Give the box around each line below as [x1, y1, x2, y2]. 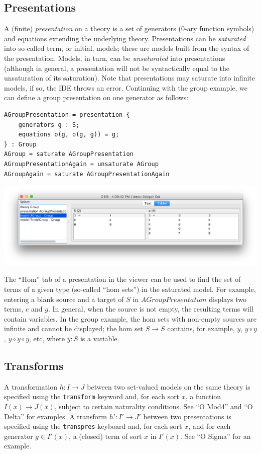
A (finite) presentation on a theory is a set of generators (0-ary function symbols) [4, 23, 254, 34]
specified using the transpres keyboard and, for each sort [4, 421, 182, 431]
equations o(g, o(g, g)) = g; [18, 131, 119, 138]
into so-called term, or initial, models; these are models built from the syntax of [4, 43, 249, 53]
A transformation [4, 381, 57, 392]
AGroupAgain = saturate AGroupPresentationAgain [4, 170, 170, 178]
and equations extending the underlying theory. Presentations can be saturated [4, 33, 246, 43]
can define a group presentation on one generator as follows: [4, 92, 189, 103]
